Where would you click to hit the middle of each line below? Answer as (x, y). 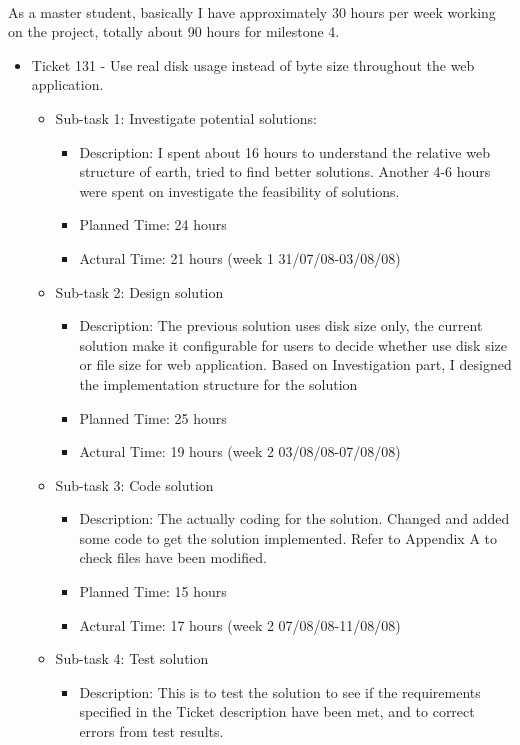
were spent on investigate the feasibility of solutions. (239, 190)
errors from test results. (151, 731)
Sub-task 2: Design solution (139, 291)
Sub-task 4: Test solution (132, 658)
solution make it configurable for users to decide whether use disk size (293, 344)
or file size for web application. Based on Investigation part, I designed (295, 364)
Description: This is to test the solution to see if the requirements (280, 691)
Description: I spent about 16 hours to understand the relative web (284, 151)
